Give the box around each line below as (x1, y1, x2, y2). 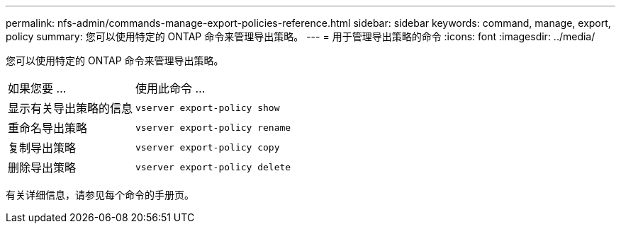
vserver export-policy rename (135, 122, 291, 133)
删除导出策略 (8, 160, 77, 175)
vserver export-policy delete (135, 161, 291, 172)
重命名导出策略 (8, 121, 88, 135)
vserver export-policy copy (135, 141, 280, 153)
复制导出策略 (8, 141, 77, 155)
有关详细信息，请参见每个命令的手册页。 (6, 189, 194, 201)
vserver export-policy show (135, 102, 280, 113)
